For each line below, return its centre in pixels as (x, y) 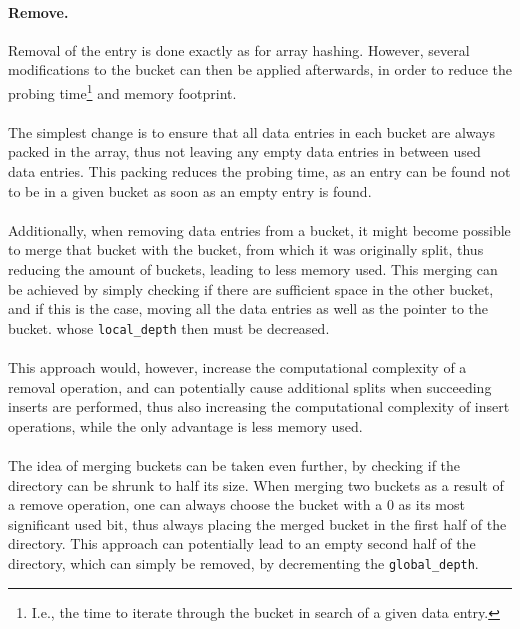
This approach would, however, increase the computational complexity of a (237, 367)
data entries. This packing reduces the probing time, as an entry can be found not (259, 171)
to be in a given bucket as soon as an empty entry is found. (190, 190)
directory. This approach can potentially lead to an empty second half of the (242, 543)
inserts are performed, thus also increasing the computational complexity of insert (259, 406)
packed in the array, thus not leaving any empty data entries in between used (244, 151)
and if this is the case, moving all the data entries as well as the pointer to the (248, 308)
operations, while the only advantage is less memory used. (185, 425)
